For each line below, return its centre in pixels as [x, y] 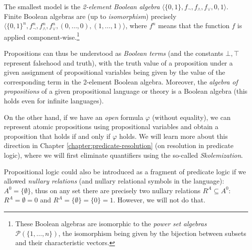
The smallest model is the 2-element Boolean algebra [82, 6]
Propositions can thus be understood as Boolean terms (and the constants [114, 53]
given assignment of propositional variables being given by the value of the [115, 72]
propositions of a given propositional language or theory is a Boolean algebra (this [126, 91]
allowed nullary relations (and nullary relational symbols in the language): [114, 181]
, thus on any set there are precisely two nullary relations [116, 190]
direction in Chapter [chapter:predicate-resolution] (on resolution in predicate [119, 145]
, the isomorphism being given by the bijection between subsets [152, 233]
